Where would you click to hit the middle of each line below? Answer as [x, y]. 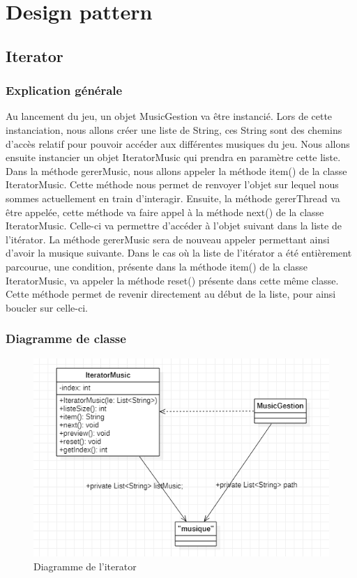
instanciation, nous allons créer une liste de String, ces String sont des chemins [174, 129]
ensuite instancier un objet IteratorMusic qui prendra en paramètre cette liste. [173, 157]
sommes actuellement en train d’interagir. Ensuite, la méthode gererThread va [173, 198]
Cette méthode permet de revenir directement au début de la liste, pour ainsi [171, 294]
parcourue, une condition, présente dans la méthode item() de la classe [157, 266]
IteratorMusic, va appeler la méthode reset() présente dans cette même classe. [172, 280]
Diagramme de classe [66, 339]
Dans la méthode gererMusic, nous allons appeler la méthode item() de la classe [176, 170]
